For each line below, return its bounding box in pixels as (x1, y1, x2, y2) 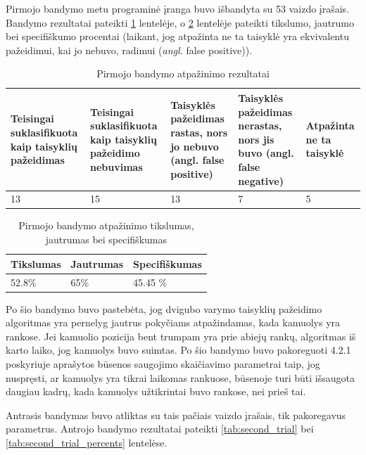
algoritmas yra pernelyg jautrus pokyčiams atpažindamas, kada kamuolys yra (6, 315, 341, 330)
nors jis (238, 132, 274, 146)
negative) (238, 173, 284, 188)
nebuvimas (90, 159, 143, 174)
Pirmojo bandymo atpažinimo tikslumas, (18, 218, 194, 233)
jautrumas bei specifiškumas (45, 232, 167, 247)
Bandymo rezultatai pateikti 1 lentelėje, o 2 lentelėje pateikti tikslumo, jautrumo (6, 15, 355, 30)
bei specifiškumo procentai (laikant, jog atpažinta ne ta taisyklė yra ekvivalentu (6, 29, 349, 44)
